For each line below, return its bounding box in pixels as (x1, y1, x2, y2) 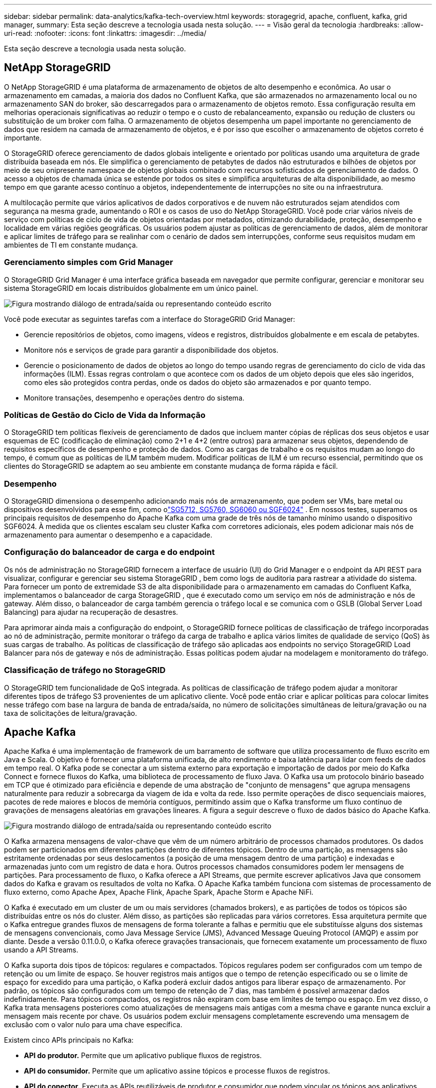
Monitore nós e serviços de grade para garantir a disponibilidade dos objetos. (24, 345, 279, 354)
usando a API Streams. (4, 946, 79, 954)
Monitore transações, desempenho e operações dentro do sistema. (24, 393, 245, 402)
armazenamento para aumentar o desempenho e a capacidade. (4, 531, 213, 540)
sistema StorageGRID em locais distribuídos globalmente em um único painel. (4, 283, 258, 292)
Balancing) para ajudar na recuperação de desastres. (4, 607, 178, 616)
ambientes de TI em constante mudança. (4, 240, 138, 249)
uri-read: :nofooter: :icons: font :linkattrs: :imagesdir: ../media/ (4, 29, 207, 37)
